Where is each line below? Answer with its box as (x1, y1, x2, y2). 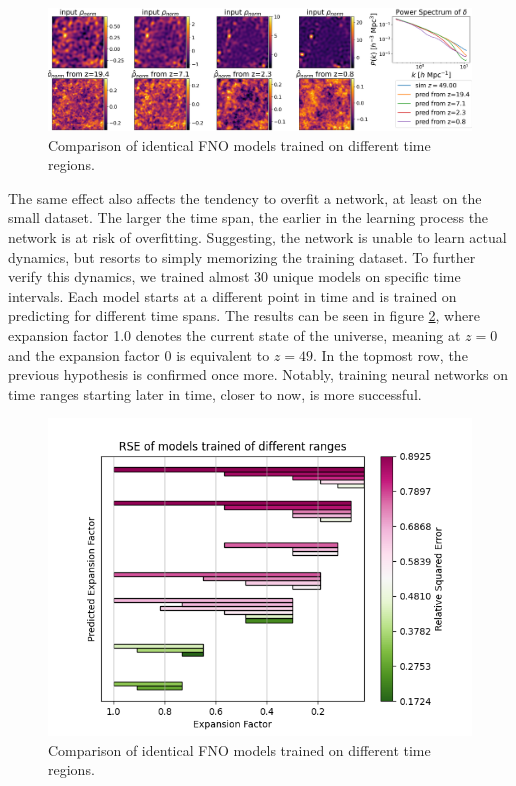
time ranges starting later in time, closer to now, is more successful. (8, 383, 422, 404)
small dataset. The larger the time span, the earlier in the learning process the (8, 207, 489, 228)
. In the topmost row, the (312, 344, 468, 365)
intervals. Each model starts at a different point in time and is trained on (8, 285, 457, 306)
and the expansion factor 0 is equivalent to (8, 344, 270, 365)
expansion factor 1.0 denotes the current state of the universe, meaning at (8, 324, 461, 345)
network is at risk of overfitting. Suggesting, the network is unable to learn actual (8, 226, 507, 247)
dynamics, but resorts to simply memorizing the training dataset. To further (8, 246, 476, 267)
